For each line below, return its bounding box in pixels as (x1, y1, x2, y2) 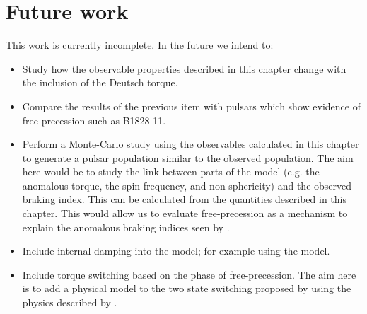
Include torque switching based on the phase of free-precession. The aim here (22, 267, 356, 281)
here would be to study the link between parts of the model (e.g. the (22, 164, 320, 179)
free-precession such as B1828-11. (22, 112, 166, 127)
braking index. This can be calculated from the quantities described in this (22, 192, 346, 207)
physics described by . (22, 295, 117, 310)
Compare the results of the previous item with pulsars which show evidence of (22, 98, 361, 113)
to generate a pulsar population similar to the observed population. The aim (22, 150, 354, 165)
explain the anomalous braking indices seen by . (22, 219, 230, 234)
